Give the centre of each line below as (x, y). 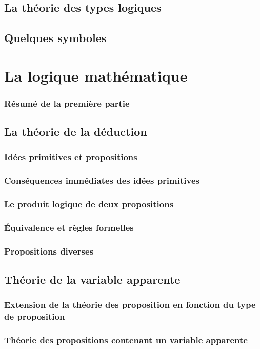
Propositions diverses (49, 251)
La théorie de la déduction (76, 132)
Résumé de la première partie (67, 103)
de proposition (35, 316)
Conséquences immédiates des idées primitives (102, 180)
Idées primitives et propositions (71, 157)
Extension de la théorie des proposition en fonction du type (130, 305)
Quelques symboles (55, 38)
